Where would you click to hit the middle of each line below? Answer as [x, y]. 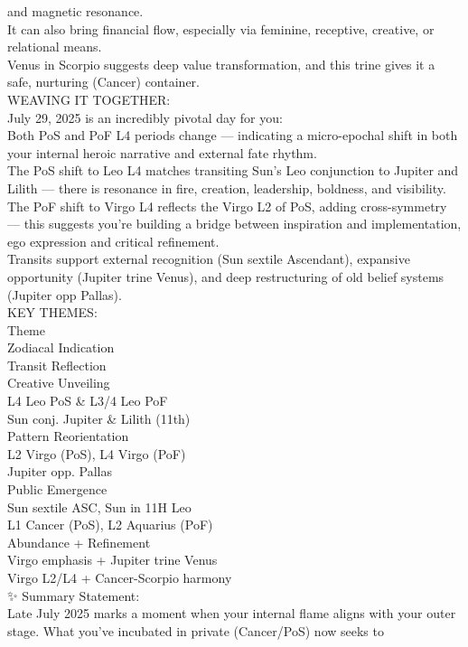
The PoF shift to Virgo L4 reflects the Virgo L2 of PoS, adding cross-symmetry [227, 206]
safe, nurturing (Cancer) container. [103, 82]
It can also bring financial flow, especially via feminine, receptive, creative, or [221, 28]
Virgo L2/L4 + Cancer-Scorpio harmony [120, 577]
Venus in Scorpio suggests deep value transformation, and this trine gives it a [221, 64]
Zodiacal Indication [61, 347]
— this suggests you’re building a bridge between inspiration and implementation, [234, 224]
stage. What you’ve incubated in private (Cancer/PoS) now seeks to [196, 630]
